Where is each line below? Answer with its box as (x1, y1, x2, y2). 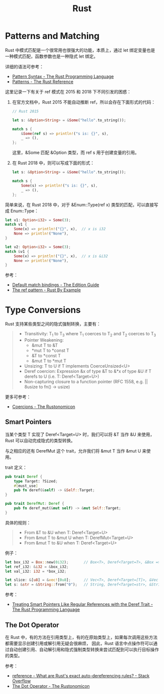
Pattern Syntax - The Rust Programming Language (12, 73, 114, 79)
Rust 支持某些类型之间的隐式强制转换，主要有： (5, 321, 101, 327)
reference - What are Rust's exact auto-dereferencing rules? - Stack (12, 673, 150, 679)
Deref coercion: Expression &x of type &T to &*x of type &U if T (24, 369, 152, 374)
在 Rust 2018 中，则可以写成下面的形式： (12, 160, 95, 166)
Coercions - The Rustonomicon (12, 404, 76, 410)
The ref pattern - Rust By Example (12, 287, 81, 293)
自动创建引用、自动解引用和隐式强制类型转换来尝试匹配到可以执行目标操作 (9, 647, 159, 652)
